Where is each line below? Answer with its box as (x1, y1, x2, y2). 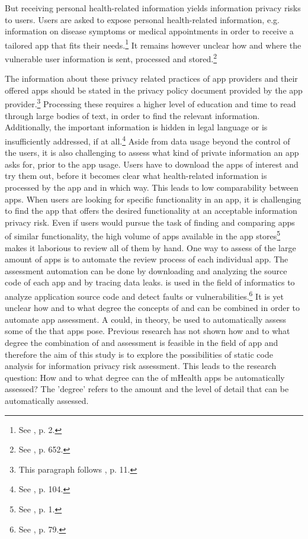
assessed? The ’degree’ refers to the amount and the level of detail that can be (5, 383, 289, 395)
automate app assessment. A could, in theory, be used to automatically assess (5, 313, 287, 325)
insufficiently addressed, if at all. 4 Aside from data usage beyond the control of (5, 133, 290, 147)
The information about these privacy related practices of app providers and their (5, 72, 298, 85)
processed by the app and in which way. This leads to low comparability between (5, 181, 299, 193)
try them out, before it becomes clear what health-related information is (5, 169, 267, 182)
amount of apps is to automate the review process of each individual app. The (5, 253, 288, 265)
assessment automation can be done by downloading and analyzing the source (5, 264, 287, 277)
